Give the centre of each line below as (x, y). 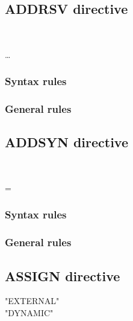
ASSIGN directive (63, 275)
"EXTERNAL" (32, 301)
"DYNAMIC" (29, 312)
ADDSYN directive (67, 142)
